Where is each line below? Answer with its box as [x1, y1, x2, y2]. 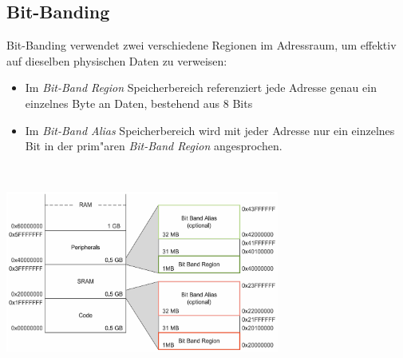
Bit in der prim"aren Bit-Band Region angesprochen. [25, 137, 282, 154]
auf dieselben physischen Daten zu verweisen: [6, 52, 227, 69]
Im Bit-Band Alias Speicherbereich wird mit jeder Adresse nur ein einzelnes [25, 121, 395, 138]
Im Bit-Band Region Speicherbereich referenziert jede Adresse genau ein [25, 79, 377, 96]
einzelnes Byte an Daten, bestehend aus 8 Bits [25, 94, 253, 111]
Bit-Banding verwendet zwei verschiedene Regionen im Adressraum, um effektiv [6, 37, 397, 54]
